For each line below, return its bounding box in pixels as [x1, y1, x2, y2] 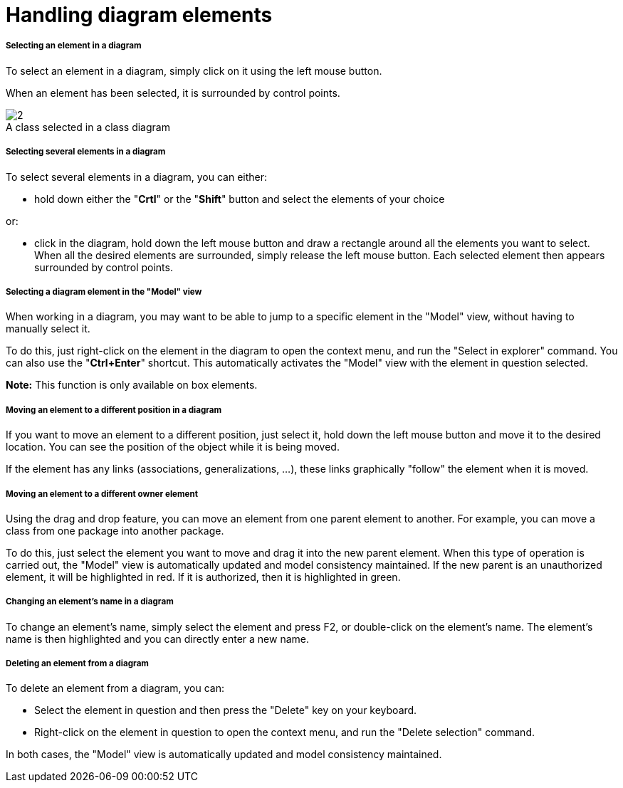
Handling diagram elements [6, 3, 273, 27]
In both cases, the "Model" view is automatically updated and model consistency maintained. [6, 748, 442, 761]
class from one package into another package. [6, 524, 224, 537]
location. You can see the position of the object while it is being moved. [6, 441, 340, 453]
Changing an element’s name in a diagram [6, 597, 174, 607]
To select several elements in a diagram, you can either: [6, 170, 268, 183]
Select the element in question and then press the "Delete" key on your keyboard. [34, 704, 417, 717]
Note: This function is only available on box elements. [6, 379, 258, 392]
